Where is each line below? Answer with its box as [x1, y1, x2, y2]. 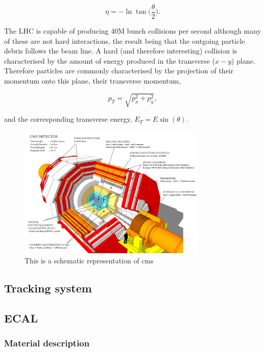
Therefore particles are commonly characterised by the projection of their [4, 65, 234, 76]
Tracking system [4, 280, 92, 295]
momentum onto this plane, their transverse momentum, [4, 75, 181, 86]
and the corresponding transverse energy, [4, 114, 132, 124]
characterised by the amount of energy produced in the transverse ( [4, 55, 215, 66]
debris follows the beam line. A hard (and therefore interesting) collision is [4, 45, 237, 56]
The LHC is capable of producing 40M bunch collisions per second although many [4, 25, 261, 36]
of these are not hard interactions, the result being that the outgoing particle [4, 35, 245, 46]
